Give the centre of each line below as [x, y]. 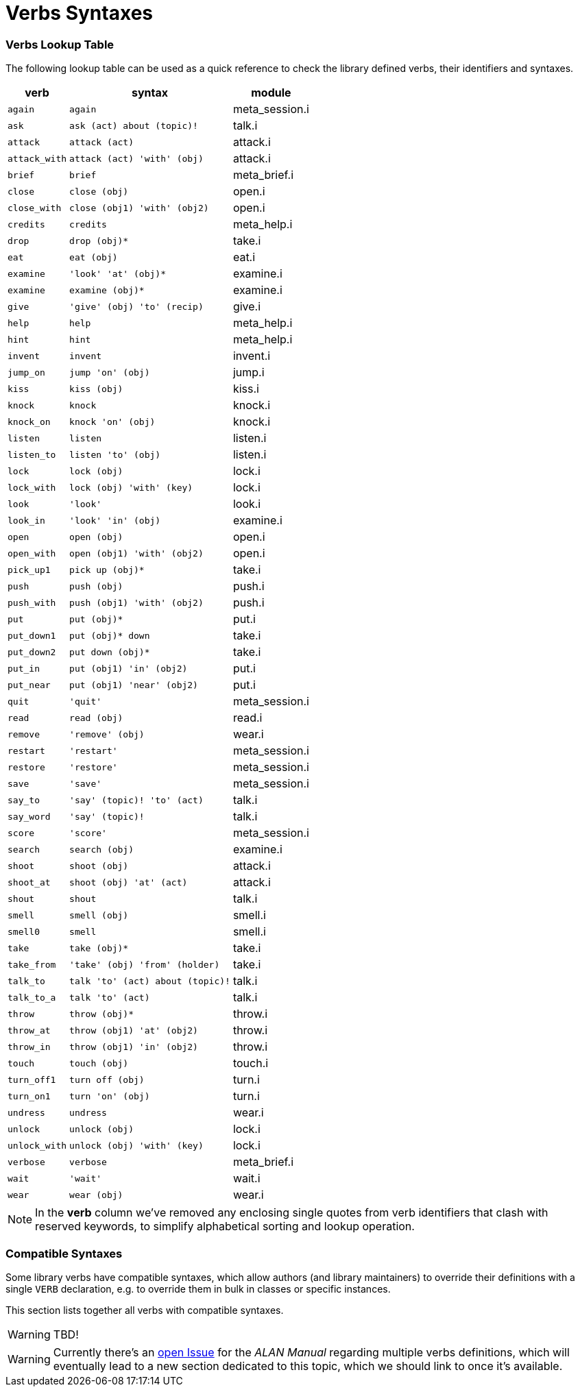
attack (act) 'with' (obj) [136, 158]
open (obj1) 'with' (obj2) [136, 553]
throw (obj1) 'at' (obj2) [134, 1030]
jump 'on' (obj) [110, 372]
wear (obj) [96, 1195]
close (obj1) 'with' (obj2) [139, 208]
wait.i [246, 1179]
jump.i [249, 373]
